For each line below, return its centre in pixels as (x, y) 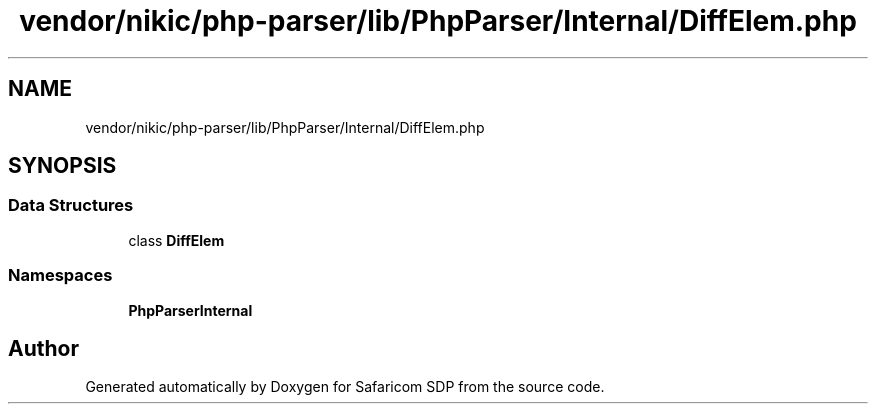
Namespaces (60, 275)
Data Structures (71, 205)
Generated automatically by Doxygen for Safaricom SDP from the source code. (345, 387)
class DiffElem (176, 240)
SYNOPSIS (62, 166)
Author (43, 348)
